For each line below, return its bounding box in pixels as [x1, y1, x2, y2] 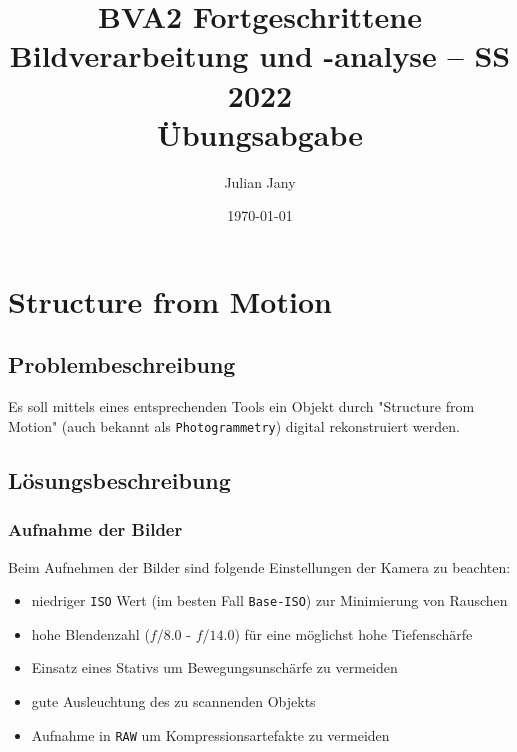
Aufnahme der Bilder [8, 517, 183, 542]
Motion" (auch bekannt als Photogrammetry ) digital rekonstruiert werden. [8, 415, 460, 436]
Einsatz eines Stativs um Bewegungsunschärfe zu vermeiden [31, 657, 398, 678]
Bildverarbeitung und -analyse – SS [9, 35, 511, 76]
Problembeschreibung [8, 349, 236, 380]
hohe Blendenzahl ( [31, 623, 150, 644]
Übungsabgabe [156, 113, 364, 154]
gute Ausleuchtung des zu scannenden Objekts [31, 690, 316, 711]
